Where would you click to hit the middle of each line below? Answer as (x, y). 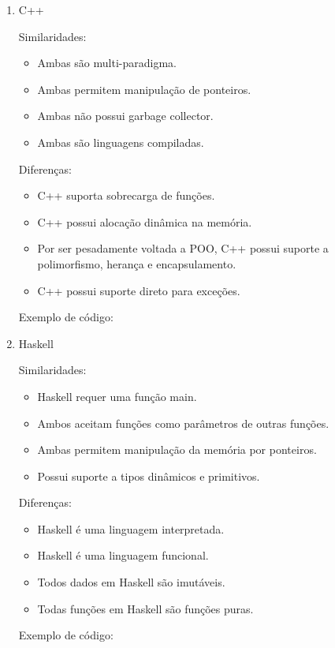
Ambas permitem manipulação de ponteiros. (144, 89)
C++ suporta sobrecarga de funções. (126, 195)
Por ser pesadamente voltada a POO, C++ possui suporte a (183, 248)
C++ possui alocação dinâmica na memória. (145, 221)
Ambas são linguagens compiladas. (121, 142)
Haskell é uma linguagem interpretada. (131, 528)
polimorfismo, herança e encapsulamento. (137, 263)
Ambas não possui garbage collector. (125, 116)
